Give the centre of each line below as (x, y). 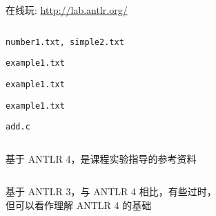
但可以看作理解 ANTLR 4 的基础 (79, 205)
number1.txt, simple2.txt (65, 42)
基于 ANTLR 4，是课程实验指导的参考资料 (101, 158)
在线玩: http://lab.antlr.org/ (67, 10)
